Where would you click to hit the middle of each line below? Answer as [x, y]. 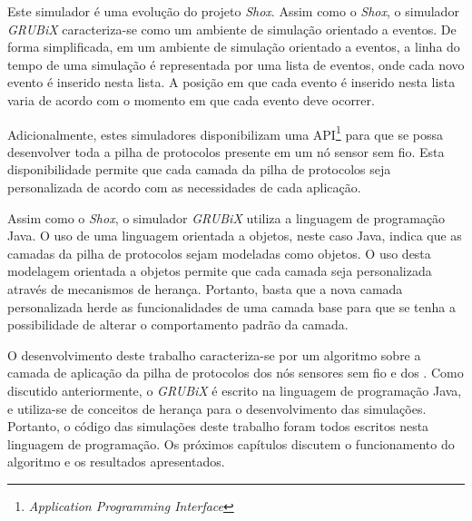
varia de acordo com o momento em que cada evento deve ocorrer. [191, 99]
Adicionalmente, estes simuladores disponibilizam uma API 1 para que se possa [225, 133]
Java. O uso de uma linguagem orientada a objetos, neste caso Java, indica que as [235, 236]
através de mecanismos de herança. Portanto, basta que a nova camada [205, 288]
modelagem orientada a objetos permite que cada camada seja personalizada [220, 271]
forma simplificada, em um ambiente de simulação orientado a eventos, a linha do [234, 47]
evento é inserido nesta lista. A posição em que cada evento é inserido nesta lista [231, 82]
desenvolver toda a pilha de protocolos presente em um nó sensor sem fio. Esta [226, 151]
